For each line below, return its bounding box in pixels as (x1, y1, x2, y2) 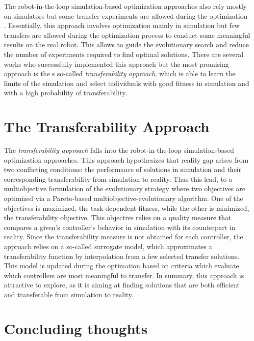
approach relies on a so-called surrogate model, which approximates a (4, 241, 212, 251)
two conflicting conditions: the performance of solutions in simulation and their (4, 164, 242, 174)
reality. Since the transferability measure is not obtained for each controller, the (4, 231, 243, 242)
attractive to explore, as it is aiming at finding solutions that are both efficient (4, 280, 240, 290)
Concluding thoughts (4, 318, 148, 338)
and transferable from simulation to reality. (4, 289, 134, 299)
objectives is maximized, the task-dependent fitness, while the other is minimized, (4, 202, 249, 213)
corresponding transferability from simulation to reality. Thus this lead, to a (4, 173, 232, 184)
